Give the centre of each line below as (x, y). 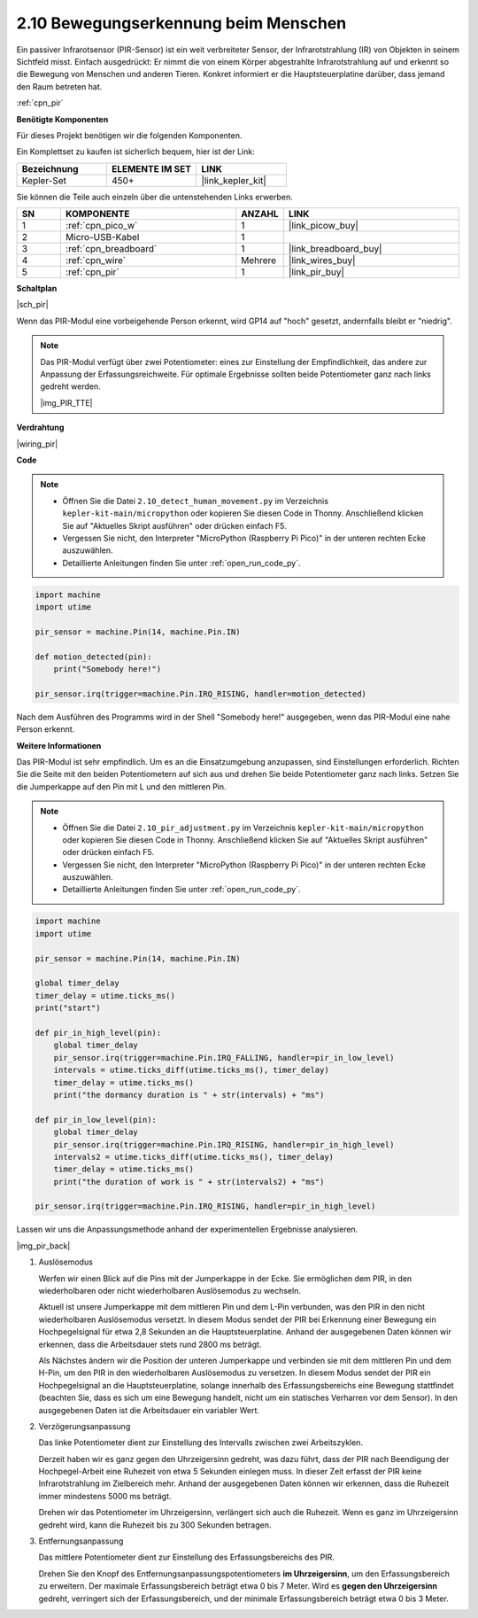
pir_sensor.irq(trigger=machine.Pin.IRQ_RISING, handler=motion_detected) (201, 694)
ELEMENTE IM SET (151, 168)
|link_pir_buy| (316, 272)
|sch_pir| (32, 305)
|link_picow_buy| (323, 226)
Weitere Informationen (59, 745)
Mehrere (258, 261)
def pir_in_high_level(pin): (98, 1033)
